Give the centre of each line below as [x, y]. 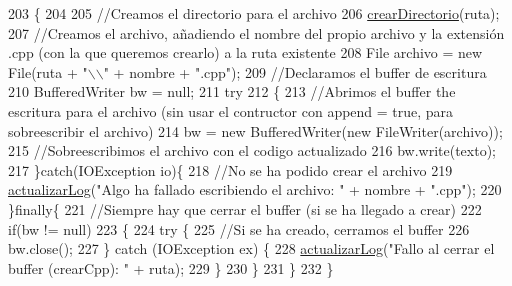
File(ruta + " [48, 71]
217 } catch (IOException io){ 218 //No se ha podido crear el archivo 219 [230, 169]
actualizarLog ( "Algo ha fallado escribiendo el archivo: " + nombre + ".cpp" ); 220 [255, 189]
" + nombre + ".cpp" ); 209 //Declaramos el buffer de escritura [295, 71]
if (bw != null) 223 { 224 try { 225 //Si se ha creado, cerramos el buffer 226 [239, 228]
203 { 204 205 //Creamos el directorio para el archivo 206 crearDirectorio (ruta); [254, 13]
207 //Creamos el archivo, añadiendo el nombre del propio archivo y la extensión [256, 32]
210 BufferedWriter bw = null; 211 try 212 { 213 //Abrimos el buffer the [232, 91]
